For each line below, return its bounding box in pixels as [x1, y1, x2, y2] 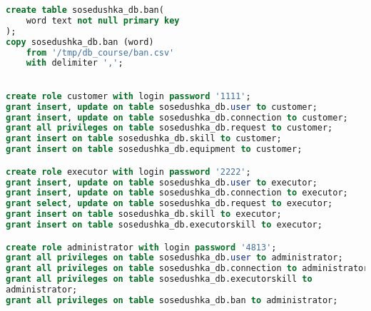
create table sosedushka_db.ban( [6, 5, 164, 15]
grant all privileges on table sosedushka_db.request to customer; [6, 123, 333, 133]
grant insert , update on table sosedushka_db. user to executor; [6, 177, 317, 188]
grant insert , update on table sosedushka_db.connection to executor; [6, 188, 348, 198]
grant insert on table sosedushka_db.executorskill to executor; [6, 220, 322, 230]
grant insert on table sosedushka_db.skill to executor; [6, 209, 282, 220]
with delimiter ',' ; [26, 58, 123, 68]
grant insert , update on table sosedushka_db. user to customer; [6, 101, 317, 112]
